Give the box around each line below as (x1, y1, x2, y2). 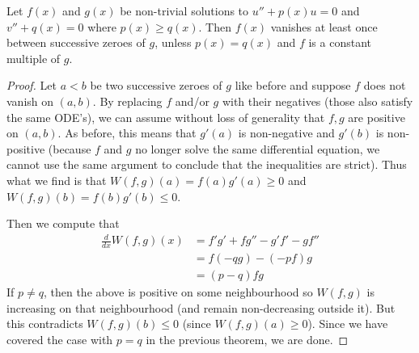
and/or (175, 92, 209, 109)
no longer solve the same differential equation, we (135, 140, 380, 157)
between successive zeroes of (6, 34, 146, 51)
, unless (154, 34, 192, 51)
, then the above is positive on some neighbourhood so (43, 284, 313, 300)
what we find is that (6, 171, 107, 188)
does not (363, 77, 406, 94)
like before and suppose (235, 77, 351, 94)
